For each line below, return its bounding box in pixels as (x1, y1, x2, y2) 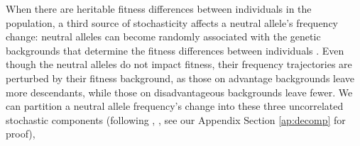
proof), (6, 126, 36, 141)
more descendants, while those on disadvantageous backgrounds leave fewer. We (6, 84, 353, 99)
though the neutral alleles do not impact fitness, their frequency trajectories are (6, 57, 352, 72)
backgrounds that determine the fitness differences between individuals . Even (6, 43, 344, 57)
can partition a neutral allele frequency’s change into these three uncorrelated (6, 99, 344, 113)
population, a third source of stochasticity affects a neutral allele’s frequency (6, 15, 338, 30)
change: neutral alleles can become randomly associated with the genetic (6, 29, 321, 44)
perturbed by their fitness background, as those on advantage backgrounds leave (6, 70, 354, 85)
